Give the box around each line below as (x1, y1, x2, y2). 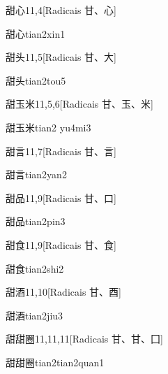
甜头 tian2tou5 (6, 73, 66, 87)
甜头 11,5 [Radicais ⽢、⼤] (6, 50, 116, 64)
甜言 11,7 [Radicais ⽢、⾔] (6, 143, 116, 158)
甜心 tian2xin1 (6, 26, 66, 41)
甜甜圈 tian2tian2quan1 (6, 354, 105, 369)
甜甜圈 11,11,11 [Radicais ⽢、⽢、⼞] (6, 331, 163, 346)
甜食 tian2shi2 (6, 261, 64, 275)
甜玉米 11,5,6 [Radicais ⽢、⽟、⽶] (6, 96, 153, 111)
